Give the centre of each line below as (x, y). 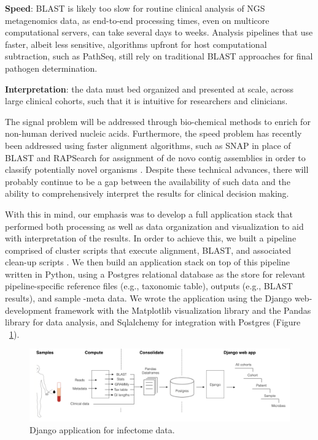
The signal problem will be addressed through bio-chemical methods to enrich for (158, 121)
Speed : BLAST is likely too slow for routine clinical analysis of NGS (135, 8)
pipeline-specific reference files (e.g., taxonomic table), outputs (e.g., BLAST (149, 286)
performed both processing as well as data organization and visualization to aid (154, 226)
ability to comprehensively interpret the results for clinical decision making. (147, 193)
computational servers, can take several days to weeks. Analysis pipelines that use (159, 32)
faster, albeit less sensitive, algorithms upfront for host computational (136, 44)
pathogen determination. (51, 68)
